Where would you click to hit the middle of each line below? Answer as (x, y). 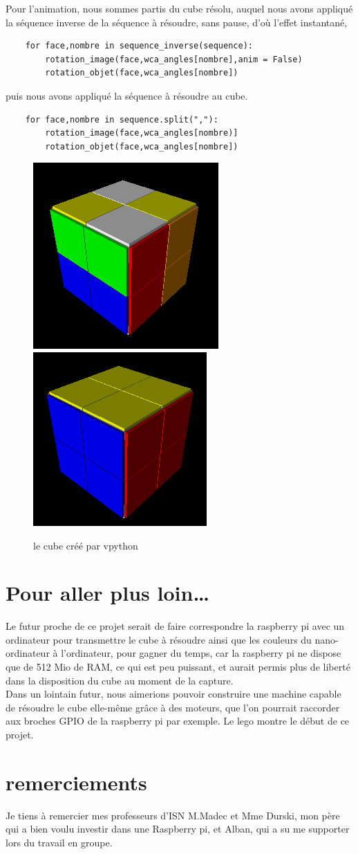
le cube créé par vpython (86, 545)
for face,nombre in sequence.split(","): (122, 119)
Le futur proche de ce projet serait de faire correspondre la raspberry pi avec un (175, 626)
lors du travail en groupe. (59, 842)
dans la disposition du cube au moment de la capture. (120, 680)
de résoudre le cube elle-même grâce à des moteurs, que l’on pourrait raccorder (173, 707)
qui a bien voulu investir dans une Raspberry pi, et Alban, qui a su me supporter (178, 829)
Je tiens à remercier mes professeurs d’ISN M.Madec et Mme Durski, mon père (173, 815)
